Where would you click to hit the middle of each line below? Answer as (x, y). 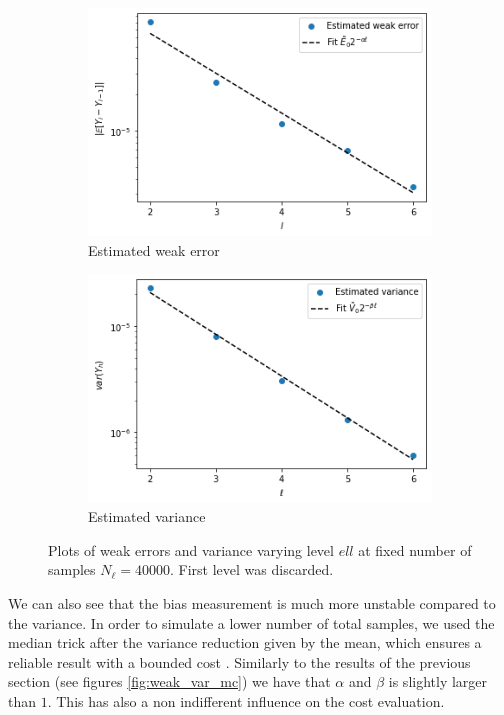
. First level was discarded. (252, 569)
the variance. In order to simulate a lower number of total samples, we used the (251, 622)
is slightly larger (438, 681)
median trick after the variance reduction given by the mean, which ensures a (245, 642)
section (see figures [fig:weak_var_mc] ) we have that (169, 681)
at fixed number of (415, 549)
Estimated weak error (154, 249)
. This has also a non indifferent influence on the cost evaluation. (246, 700)
